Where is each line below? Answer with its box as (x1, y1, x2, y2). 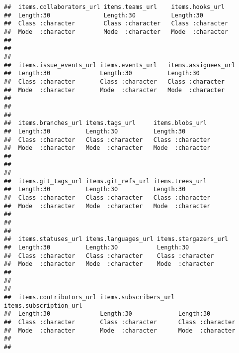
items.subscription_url (4, 302, 82, 309)
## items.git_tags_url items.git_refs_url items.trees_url (4, 177, 207, 185)
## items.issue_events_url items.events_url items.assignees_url (4, 61, 236, 69)
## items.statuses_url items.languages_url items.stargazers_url (4, 235, 229, 243)
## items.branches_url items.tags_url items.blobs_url (4, 119, 207, 127)
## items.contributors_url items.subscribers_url (4, 293, 175, 301)
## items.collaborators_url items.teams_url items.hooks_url (4, 3, 225, 10)
